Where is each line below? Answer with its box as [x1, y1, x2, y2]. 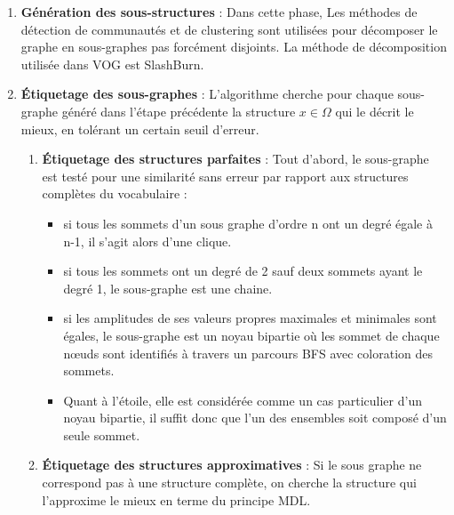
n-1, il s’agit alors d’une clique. [63, 231, 232, 250]
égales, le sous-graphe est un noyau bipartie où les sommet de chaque [63, 326, 440, 344]
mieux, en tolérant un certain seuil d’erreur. [20, 119, 259, 138]
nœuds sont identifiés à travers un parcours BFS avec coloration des [63, 343, 433, 362]
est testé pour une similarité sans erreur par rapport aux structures [42, 166, 409, 185]
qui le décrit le [335, 101, 414, 120]
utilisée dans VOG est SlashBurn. [20, 54, 204, 73]
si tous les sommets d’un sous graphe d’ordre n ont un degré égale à [63, 213, 433, 232]
